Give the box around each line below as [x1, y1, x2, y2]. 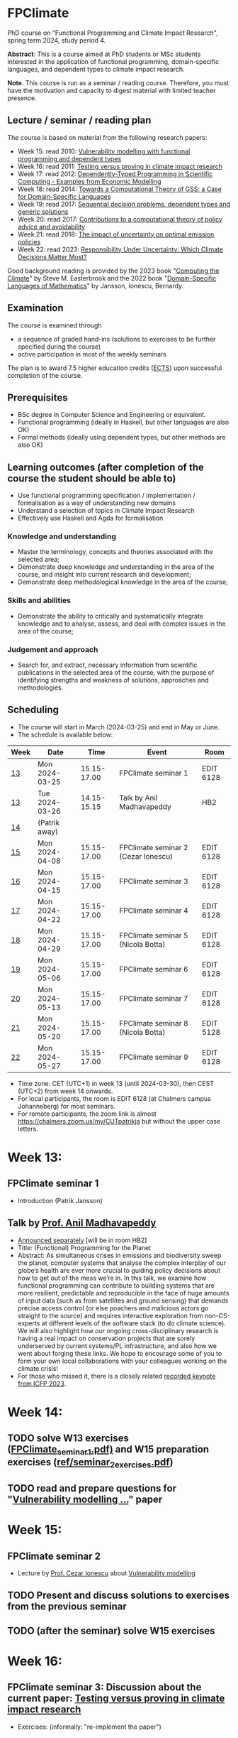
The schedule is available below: [17, 730, 113, 739]
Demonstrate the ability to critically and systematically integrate [17, 612, 204, 620]
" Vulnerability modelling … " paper [7, 1494, 163, 1506]
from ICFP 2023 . [17, 1379, 67, 1388]
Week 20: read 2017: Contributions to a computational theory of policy [17, 214, 223, 223]
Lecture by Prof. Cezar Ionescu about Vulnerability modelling [17, 1569, 196, 1577]
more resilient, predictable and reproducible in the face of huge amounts [17, 1288, 229, 1297]
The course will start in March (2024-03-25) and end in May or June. [17, 722, 220, 731]
